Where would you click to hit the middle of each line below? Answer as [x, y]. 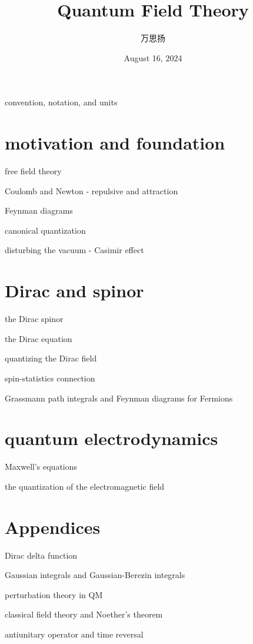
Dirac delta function [41, 555]
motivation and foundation [115, 143]
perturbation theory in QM [54, 594]
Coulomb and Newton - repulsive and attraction [91, 190]
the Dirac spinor [34, 319]
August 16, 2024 [153, 57]
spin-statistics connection [50, 378]
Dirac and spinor [74, 291]
